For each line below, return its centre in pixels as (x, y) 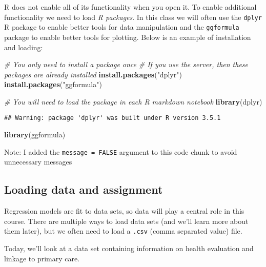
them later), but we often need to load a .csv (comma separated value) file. (123, 231)
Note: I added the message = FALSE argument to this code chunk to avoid (121, 151)
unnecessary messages (38, 162)
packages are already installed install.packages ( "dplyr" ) (93, 74)
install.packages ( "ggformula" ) (53, 84)
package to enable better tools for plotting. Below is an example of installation (128, 37)
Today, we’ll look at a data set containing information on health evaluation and (129, 248)
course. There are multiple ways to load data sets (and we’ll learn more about (126, 221)
